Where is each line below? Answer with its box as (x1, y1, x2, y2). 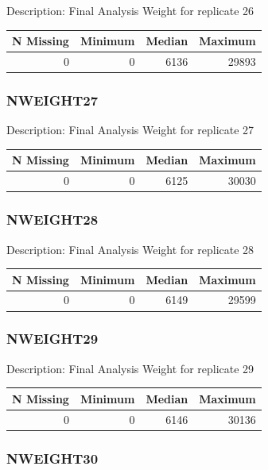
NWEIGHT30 (6, 448, 99, 468)
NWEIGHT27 (6, 90, 99, 110)
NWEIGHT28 (6, 210, 99, 229)
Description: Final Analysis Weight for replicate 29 (6, 360, 254, 376)
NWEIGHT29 (6, 329, 99, 349)
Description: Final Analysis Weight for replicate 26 (6, 2, 254, 18)
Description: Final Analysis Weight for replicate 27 (6, 121, 254, 138)
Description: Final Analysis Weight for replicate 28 (6, 241, 254, 257)
